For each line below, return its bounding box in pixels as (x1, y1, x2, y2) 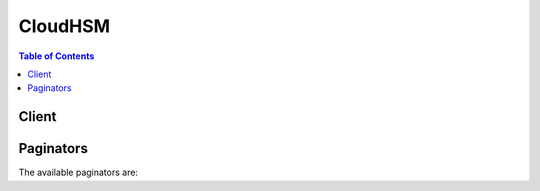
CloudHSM (18, 15, 110, 37)
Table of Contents (18, 50, 95, 62)
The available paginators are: (18, 166, 139, 179)
